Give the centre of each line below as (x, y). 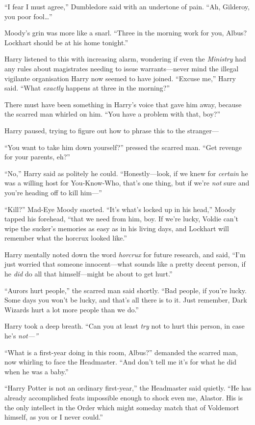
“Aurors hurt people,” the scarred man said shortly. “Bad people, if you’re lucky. (126, 290)
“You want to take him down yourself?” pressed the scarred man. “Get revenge (123, 147)
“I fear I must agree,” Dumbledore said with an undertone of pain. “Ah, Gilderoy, (127, 6)
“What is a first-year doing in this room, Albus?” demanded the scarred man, (121, 352)
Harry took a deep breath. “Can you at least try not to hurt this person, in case (125, 326)
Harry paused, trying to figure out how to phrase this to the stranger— (112, 130)
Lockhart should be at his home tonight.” (66, 42)
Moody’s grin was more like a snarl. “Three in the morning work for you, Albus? (126, 33)
